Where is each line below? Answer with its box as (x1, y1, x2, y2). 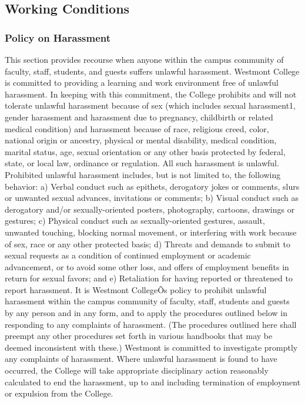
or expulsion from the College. (5, 387, 113, 399)
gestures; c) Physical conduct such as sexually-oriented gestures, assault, (5, 214, 265, 227)
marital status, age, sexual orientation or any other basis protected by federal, (5, 145, 286, 157)
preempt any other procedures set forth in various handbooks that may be (5, 330, 273, 342)
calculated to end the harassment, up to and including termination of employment (5, 375, 301, 388)
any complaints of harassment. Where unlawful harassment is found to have (5, 352, 277, 365)
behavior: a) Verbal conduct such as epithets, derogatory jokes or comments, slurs (5, 180, 300, 192)
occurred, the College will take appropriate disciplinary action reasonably (5, 364, 269, 377)
